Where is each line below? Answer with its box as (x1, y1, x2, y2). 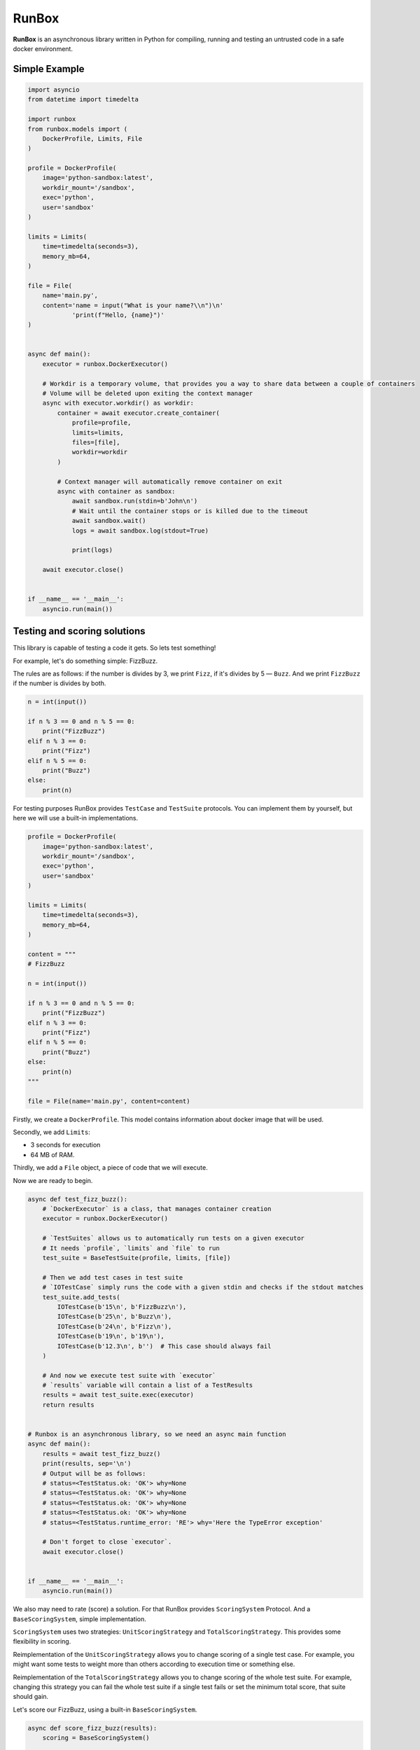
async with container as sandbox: (57, 487, 176, 495)
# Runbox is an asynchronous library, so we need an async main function (27, 1430, 286, 1438)
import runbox (27, 115, 76, 123)
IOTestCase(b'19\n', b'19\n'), (57, 1332, 164, 1340)
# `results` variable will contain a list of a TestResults (42, 1381, 253, 1389)
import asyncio (27, 85, 80, 94)
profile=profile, (71, 419, 132, 427)
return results (42, 1401, 94, 1408)
